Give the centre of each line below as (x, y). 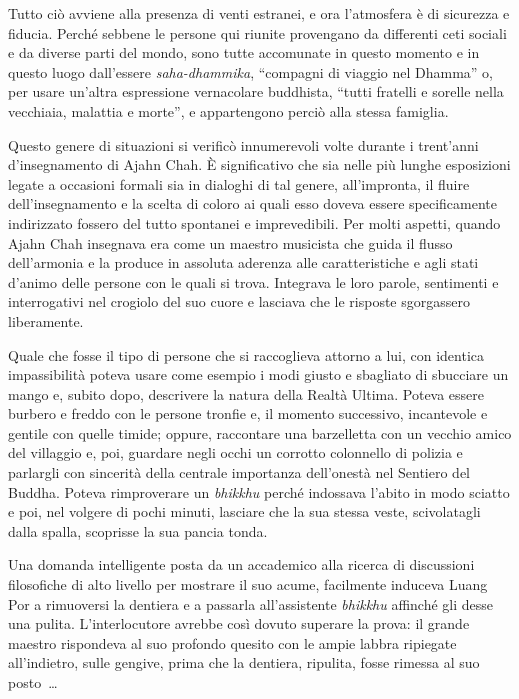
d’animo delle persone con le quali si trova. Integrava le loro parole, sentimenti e (253, 281)
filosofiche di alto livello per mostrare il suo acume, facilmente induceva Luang (248, 584)
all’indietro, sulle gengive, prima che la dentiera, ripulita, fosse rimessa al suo (244, 662)
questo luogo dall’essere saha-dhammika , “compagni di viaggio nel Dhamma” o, (250, 71)
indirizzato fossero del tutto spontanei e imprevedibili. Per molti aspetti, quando (254, 222)
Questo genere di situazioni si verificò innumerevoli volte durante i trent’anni (243, 144)
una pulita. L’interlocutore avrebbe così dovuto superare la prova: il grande (239, 623)
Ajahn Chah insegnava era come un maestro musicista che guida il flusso (230, 242)
